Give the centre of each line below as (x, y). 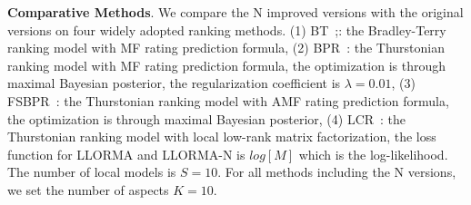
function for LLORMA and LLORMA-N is (126, 154)
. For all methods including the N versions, (337, 172)
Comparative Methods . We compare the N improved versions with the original (235, 12)
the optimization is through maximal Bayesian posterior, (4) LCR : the (207, 118)
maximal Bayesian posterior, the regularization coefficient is (174, 83)
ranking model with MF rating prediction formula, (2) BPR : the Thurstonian (226, 48)
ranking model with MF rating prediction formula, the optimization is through (226, 65)
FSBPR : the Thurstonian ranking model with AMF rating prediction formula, (228, 100)
